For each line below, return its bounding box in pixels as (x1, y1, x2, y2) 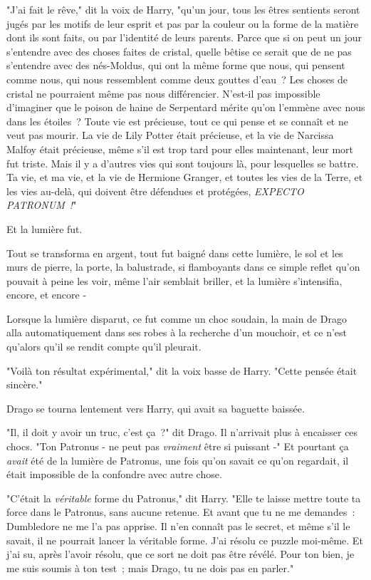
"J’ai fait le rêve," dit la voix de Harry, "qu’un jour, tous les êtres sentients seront (6, 2, 360, 16)
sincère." (6, 377, 43, 392)
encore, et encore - (6, 287, 87, 302)
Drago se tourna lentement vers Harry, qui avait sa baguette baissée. (6, 400, 305, 415)
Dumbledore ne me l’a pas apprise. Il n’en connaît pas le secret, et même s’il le (6, 519, 350, 533)
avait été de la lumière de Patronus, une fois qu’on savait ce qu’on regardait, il (6, 452, 349, 467)
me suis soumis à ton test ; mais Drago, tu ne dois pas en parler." (6, 560, 294, 575)
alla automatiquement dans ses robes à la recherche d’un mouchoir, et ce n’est (6, 325, 348, 340)
